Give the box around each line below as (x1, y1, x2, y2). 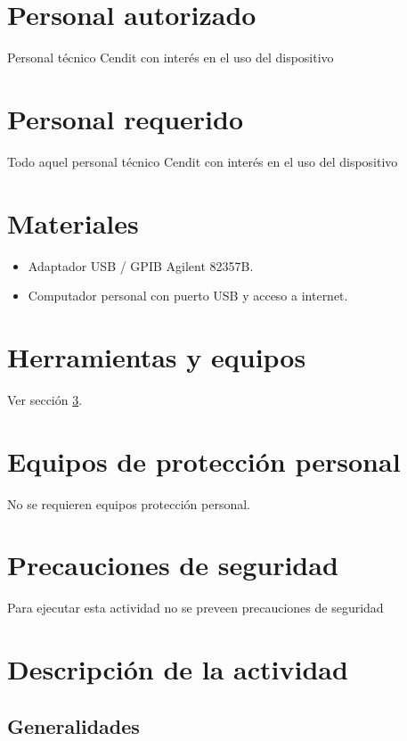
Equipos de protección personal (7, 442, 401, 479)
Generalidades (7, 712, 140, 739)
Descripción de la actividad (7, 651, 348, 687)
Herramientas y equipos (7, 338, 306, 375)
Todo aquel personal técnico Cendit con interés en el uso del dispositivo (7, 152, 398, 170)
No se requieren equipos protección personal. (7, 494, 250, 513)
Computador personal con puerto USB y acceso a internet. (28, 286, 348, 305)
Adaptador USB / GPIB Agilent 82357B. (28, 256, 254, 275)
